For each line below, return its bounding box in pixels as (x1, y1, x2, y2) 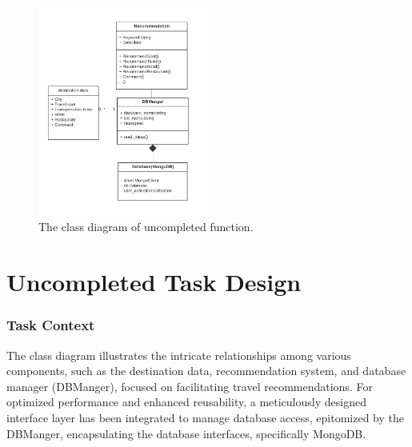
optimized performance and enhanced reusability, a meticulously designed (6, 393, 366, 410)
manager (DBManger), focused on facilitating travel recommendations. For (6, 377, 373, 394)
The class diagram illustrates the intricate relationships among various (6, 346, 351, 363)
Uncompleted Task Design (6, 265, 302, 298)
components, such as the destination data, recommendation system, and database (6, 362, 406, 379)
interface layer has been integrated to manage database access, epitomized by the (6, 409, 404, 425)
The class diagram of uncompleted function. (38, 218, 254, 235)
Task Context (6, 315, 95, 335)
